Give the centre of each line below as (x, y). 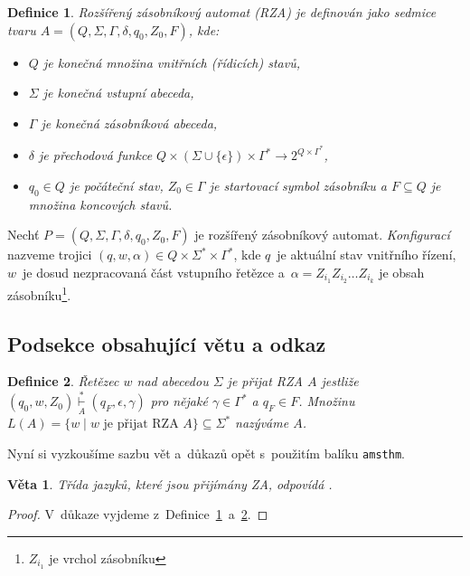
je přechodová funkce (96, 155)
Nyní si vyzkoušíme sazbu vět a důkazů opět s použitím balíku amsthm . (206, 453)
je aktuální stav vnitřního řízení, (367, 255)
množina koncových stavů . (100, 204)
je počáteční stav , (116, 186)
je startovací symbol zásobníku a (298, 186)
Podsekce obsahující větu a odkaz (167, 343)
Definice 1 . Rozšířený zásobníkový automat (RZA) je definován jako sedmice (222, 12)
